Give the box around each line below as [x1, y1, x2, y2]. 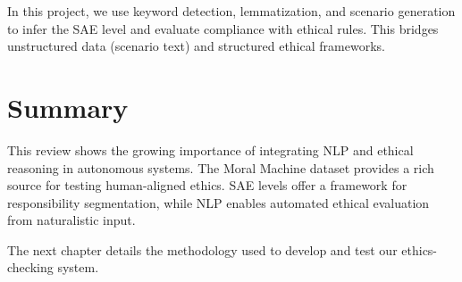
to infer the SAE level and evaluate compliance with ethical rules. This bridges [7, 19, 439, 37]
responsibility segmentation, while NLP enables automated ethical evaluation [7, 193, 430, 211]
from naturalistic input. [7, 211, 136, 229]
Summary [7, 88, 129, 125]
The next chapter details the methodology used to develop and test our [7, 240, 398, 259]
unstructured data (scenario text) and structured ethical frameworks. [7, 37, 385, 55]
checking [7, 258, 54, 277]
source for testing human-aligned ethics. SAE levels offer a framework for [7, 176, 407, 195]
